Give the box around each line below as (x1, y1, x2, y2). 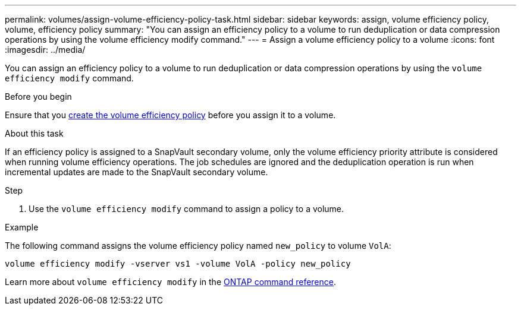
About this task (5, 128, 64, 138)
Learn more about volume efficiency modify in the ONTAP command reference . (5, 277, 337, 287)
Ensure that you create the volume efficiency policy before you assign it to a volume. (5, 110, 336, 120)
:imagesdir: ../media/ (5, 45, 86, 55)
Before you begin (5, 91, 72, 102)
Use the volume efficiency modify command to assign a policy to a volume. (29, 204, 344, 214)
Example (5, 222, 39, 232)
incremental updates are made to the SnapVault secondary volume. (5, 167, 268, 177)
